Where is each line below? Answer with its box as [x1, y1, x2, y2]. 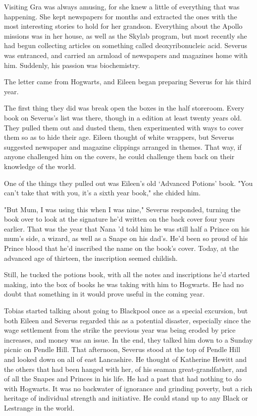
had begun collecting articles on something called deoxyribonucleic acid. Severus [4, 40, 248, 51]
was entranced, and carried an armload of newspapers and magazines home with [4, 50, 248, 60]
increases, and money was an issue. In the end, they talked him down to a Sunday [4, 334, 253, 345]
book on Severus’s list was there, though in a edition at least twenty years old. [4, 112, 242, 122]
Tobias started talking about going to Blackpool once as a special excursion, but [4, 305, 248, 316]
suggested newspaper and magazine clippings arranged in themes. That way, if [4, 141, 242, 152]
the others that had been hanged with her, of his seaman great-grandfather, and [4, 363, 247, 374]
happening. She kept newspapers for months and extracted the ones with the [4, 11, 237, 21]
